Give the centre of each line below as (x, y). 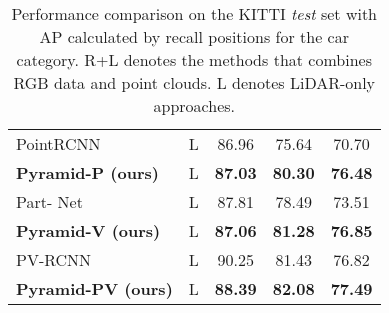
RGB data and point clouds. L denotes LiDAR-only (194, 82)
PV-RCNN (54, 259)
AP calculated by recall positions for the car (194, 36)
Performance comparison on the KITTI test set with (194, 13)
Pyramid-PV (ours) (94, 288)
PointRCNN (58, 143)
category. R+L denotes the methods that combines (194, 59)
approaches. (194, 105)
